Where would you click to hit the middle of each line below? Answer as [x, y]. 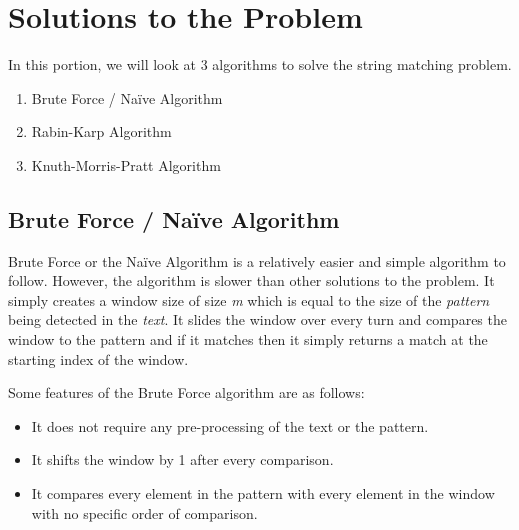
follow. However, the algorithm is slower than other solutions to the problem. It [251, 280]
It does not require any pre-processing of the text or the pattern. [230, 425]
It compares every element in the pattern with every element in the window [263, 493]
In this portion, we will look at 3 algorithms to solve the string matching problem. [260, 64]
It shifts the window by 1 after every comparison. [182, 459]
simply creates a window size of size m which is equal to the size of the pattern [249, 299]
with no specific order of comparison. [144, 512]
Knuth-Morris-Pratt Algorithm [126, 164]
